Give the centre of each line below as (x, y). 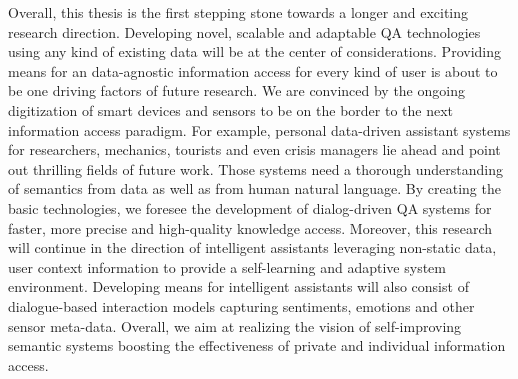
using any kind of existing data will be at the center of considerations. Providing (254, 51)
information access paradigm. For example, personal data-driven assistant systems (259, 129)
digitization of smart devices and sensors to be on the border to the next (231, 109)
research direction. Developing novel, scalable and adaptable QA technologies (244, 31)
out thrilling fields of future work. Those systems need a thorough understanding (255, 168)
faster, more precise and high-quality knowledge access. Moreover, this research (250, 227)
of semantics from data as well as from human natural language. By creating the (254, 188)
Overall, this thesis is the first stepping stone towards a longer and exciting (238, 12)
